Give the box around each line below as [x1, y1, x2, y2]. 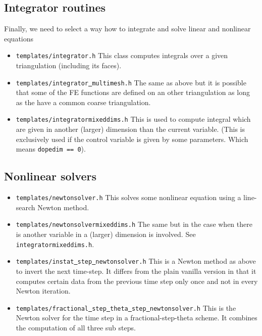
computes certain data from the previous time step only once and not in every [16, 275, 258, 286]
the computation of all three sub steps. [16, 322, 136, 333]
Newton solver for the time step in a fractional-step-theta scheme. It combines [16, 312, 257, 323]
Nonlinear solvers [4, 168, 96, 184]
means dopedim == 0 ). [16, 143, 86, 154]
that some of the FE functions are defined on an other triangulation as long [16, 87, 250, 98]
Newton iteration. [16, 285, 71, 296]
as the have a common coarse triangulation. [16, 97, 151, 107]
